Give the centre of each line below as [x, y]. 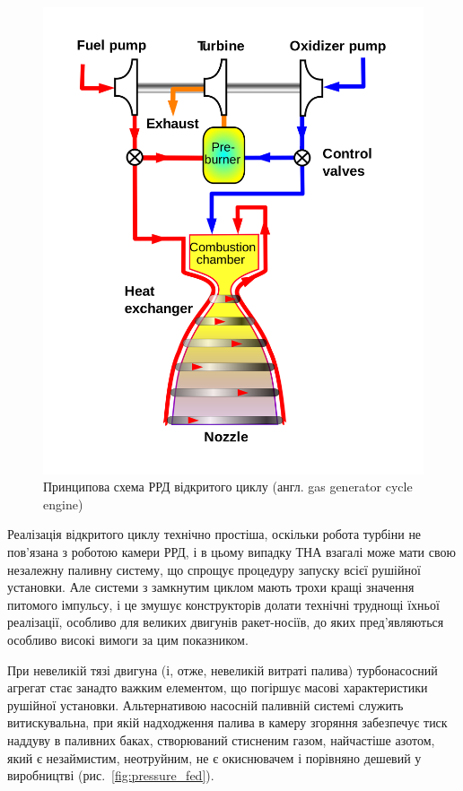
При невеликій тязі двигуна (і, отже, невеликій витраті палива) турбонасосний [223, 669]
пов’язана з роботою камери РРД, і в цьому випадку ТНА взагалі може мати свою [231, 551]
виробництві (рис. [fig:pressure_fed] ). [111, 775]
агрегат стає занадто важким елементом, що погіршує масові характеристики [218, 687]
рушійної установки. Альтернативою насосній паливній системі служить [205, 704]
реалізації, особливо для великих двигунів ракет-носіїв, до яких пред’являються [226, 622]
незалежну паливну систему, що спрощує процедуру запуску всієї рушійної [214, 569]
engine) [63, 504]
